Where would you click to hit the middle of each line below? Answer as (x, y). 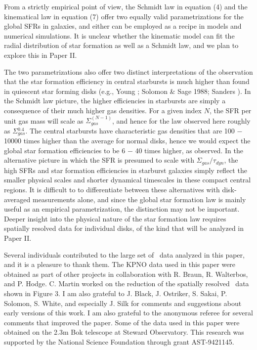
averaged (17, 199)
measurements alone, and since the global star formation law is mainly (139, 199)
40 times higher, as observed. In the (189, 150)
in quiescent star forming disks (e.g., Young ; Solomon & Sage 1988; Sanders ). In (128, 91)
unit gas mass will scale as (44, 120)
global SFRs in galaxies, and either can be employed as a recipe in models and (123, 26)
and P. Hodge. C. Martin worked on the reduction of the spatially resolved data (127, 284)
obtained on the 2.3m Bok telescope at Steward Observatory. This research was (124, 332)
